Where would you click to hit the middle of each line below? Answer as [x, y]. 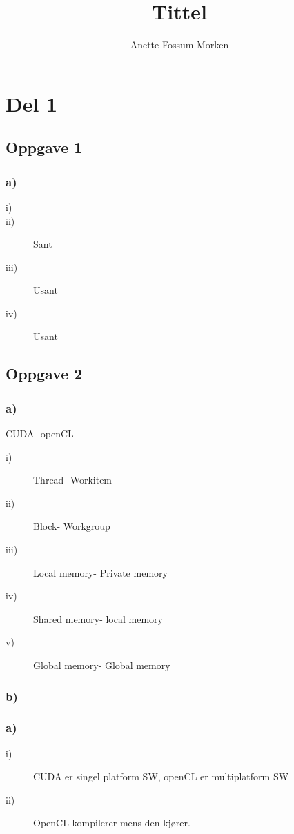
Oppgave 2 [44, 374]
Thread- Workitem [73, 480]
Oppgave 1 [44, 147]
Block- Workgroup [72, 526]
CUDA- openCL [40, 434]
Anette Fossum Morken [179, 44]
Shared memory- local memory [98, 618]
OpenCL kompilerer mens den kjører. [112, 823]
